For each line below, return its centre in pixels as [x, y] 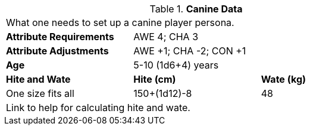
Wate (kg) [284, 79]
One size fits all [40, 93]
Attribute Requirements [60, 37]
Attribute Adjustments [57, 51]
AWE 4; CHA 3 [166, 37]
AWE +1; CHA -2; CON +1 [190, 51]
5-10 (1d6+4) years [176, 65]
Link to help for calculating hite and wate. [98, 108]
